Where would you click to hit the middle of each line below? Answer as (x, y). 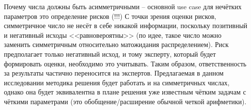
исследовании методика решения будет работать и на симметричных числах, (117, 82)
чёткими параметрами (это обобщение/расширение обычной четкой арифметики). (125, 101)
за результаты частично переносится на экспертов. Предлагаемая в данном (114, 73)
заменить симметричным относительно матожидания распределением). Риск (116, 44)
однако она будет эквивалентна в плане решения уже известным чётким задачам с (125, 92)
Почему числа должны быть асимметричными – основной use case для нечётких (123, 6)
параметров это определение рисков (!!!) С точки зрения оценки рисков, (110, 16)
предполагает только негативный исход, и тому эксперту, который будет (110, 54)
